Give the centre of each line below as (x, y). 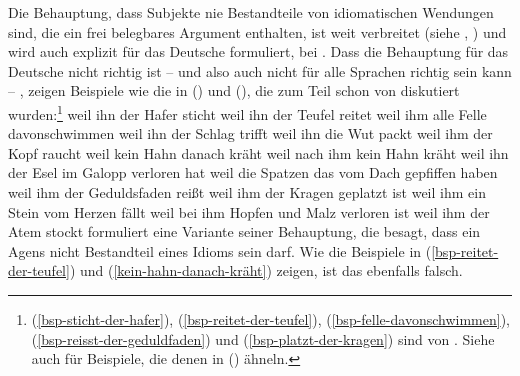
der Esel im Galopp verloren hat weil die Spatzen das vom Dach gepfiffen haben (253, 172)
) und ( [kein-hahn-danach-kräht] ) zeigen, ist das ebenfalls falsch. (266, 270)
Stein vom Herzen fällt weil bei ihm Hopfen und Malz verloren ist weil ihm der (249, 211)
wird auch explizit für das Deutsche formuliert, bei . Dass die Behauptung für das (258, 51)
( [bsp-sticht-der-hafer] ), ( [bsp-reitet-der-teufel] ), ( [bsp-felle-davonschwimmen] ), (270, 318)
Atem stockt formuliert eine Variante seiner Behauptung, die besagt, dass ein (244, 231)
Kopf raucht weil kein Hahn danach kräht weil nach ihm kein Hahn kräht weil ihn (258, 152)
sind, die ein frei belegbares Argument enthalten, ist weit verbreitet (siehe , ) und (257, 31)
